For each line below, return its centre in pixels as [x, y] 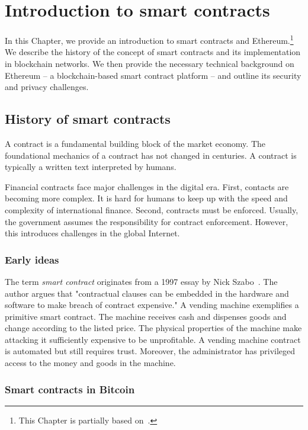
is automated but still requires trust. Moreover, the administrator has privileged [150, 351]
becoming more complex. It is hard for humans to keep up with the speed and [146, 198]
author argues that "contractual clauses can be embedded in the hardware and [147, 293]
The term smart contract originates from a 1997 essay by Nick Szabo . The [141, 281]
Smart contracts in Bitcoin [70, 389]
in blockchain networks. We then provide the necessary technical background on [150, 63]
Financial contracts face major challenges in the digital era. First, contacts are [147, 186]
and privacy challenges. [47, 87]
